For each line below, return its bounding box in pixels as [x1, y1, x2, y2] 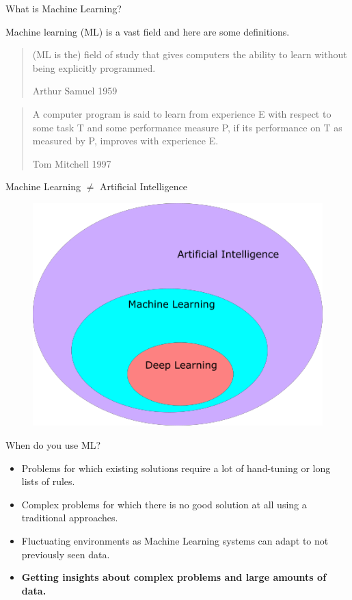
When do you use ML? [5, 437, 101, 452]
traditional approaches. [21, 510, 118, 525]
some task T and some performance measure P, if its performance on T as [32, 120, 342, 134]
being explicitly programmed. [32, 60, 156, 75]
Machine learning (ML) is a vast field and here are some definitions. [5, 24, 290, 38]
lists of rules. [21, 474, 75, 488]
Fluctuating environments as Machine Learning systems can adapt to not [21, 533, 329, 547]
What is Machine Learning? [5, 1, 122, 15]
